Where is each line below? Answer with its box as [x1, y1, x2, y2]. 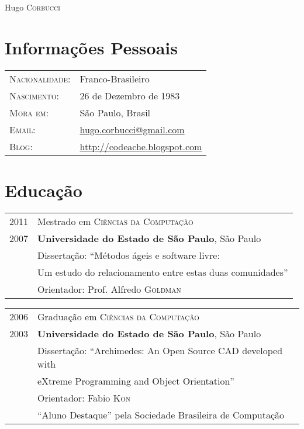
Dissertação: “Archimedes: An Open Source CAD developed [37, 343, 283, 357]
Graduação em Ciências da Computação [37, 309, 199, 323]
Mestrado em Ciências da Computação [37, 214, 194, 228]
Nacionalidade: [9, 71, 71, 85]
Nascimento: [9, 88, 60, 102]
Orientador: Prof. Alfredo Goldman [37, 282, 181, 296]
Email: [9, 122, 36, 136]
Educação [5, 178, 82, 202]
